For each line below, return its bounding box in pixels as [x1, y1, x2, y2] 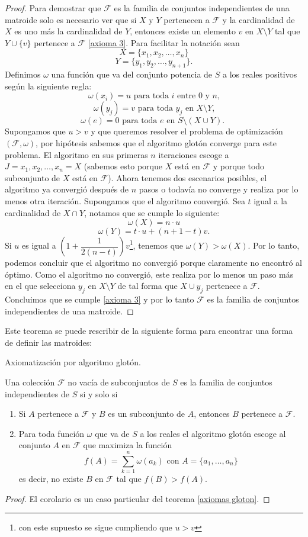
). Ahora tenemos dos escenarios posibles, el [108, 171, 267, 184]
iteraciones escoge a [158, 148, 229, 160]
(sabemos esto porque [84, 160, 162, 172]
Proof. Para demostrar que [5, 2, 101, 14]
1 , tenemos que [129, 237, 184, 252]
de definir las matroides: [5, 336, 92, 348]
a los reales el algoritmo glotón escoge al [140, 427, 286, 439]
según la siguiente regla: [5, 79, 92, 92]
